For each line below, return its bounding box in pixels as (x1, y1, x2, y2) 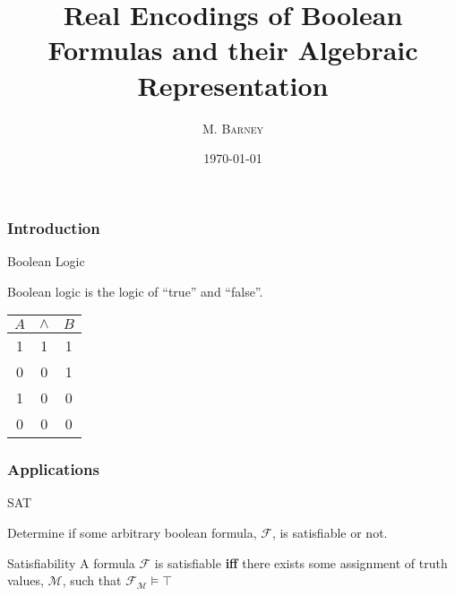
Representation (137, 66, 329, 103)
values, (7, 571, 44, 590)
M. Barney (202, 118, 263, 137)
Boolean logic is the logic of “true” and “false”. (7, 281, 263, 300)
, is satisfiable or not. (271, 523, 388, 541)
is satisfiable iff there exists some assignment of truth (154, 553, 448, 572)
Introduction (7, 216, 100, 238)
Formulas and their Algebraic (47, 31, 418, 68)
